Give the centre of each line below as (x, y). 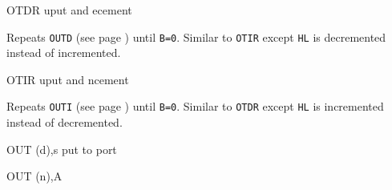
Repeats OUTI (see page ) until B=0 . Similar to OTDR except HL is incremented (195, 106)
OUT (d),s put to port (62, 149)
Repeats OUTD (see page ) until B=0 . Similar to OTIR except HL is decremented (196, 36)
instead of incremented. (64, 53)
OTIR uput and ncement (68, 79)
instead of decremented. (65, 122)
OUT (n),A (34, 176)
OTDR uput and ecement (69, 10)
